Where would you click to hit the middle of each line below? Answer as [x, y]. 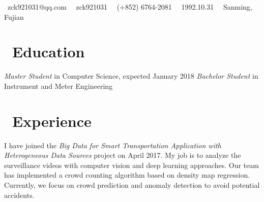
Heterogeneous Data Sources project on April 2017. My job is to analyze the [123, 155]
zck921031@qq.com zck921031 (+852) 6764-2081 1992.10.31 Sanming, [130, 7]
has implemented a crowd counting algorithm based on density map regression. [127, 175]
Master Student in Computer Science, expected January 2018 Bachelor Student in [131, 76]
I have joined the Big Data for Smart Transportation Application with [113, 145]
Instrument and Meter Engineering [58, 86]
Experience [52, 121]
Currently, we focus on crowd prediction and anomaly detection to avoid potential [132, 185]
